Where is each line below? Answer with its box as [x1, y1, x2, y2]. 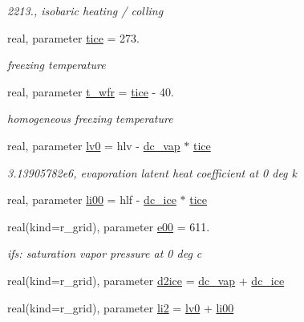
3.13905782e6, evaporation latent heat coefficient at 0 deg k [7, 164, 298, 181]
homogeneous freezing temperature [7, 110, 173, 127]
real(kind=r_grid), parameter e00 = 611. [7, 218, 210, 234]
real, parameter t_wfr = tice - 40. [7, 83, 174, 100]
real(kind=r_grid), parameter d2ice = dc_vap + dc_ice [7, 271, 285, 288]
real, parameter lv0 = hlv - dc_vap [7, 137, 180, 153]
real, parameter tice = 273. [7, 29, 140, 46]
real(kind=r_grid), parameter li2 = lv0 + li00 [7, 299, 234, 316]
